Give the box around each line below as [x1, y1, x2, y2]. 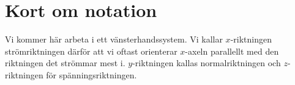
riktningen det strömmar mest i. [5, 56, 125, 69]
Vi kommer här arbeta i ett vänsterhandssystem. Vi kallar [5, 33, 223, 46]
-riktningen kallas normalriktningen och [132, 56, 281, 69]
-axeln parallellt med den [185, 44, 279, 57]
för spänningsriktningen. [46, 68, 137, 81]
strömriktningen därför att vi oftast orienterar [5, 44, 177, 57]
